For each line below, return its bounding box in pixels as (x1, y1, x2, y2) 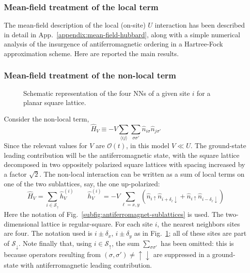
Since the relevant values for (4, 140, 88, 151)
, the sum (111, 238, 140, 248)
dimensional (4, 218, 39, 228)
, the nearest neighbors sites (157, 218, 240, 228)
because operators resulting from (4, 249, 101, 259)
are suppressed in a (153, 249, 210, 259)
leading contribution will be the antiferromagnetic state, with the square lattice (4, 150, 240, 160)
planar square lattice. (23, 97, 86, 107)
